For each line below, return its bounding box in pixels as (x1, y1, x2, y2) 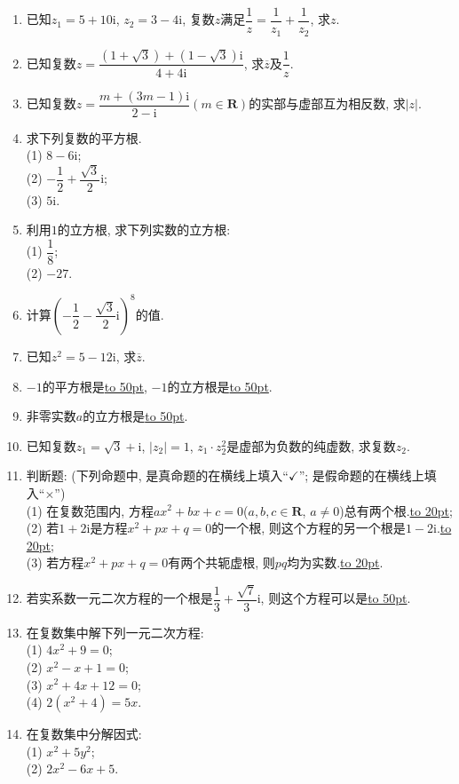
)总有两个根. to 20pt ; (339, 501, 453, 519)
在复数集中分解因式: (26, 725, 142, 743)
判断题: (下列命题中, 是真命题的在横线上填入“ (26, 466, 289, 485)
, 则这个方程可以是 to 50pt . (260, 589, 411, 607)
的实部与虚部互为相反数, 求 (249, 94, 406, 113)
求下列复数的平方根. (26, 128, 142, 147)
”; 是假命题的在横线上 (298, 466, 424, 485)
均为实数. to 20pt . (287, 553, 384, 572)
